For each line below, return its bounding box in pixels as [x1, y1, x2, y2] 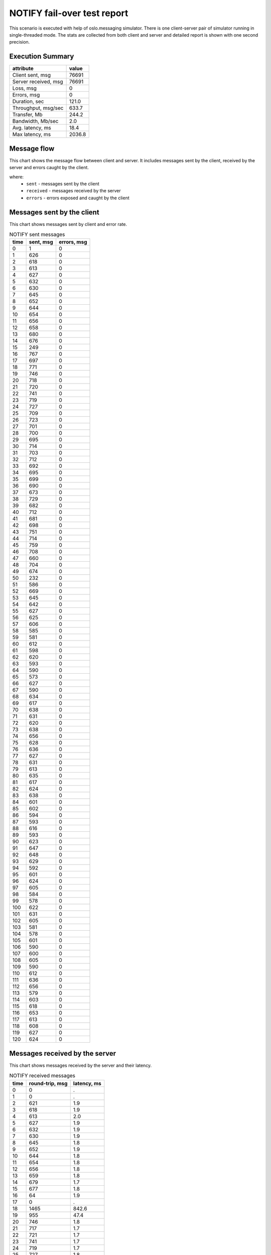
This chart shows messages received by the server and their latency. [9, 1062, 152, 1068]
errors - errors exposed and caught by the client [26, 195, 130, 201]
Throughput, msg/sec [12, 104, 64, 111]
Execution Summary [9, 52, 74, 61]
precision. [9, 39, 30, 45]
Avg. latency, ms [12, 124, 51, 132]
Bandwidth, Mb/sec [12, 118, 59, 125]
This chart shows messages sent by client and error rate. [9, 221, 127, 227]
